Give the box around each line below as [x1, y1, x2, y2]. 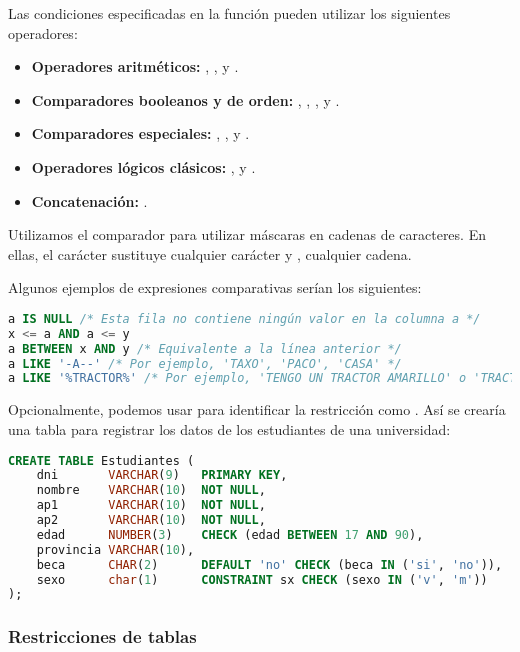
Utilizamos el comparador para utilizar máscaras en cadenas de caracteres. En [8, 224, 486, 245]
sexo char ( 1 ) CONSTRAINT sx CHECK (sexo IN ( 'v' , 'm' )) [36, 572, 488, 587]
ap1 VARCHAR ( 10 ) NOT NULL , [36, 498, 266, 513]
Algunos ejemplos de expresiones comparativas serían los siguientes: [8, 277, 422, 298]
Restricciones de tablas [8, 624, 197, 649]
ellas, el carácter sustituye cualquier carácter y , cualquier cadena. [8, 243, 412, 264]
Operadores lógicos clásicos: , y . [31, 156, 256, 177]
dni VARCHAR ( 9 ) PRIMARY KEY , [36, 468, 288, 483]
